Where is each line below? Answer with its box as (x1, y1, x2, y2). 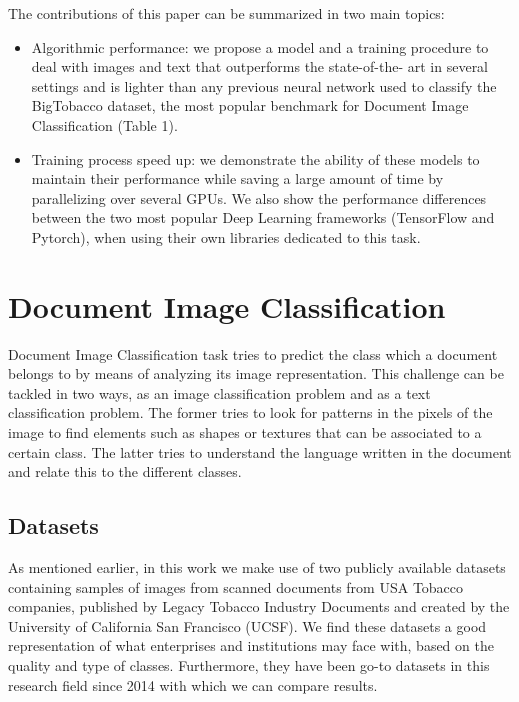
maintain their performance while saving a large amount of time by (31, 168, 444, 189)
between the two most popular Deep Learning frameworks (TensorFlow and (31, 207, 495, 228)
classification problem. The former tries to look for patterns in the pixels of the (8, 402, 493, 423)
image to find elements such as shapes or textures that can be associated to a (8, 422, 482, 443)
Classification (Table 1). (31, 114, 178, 135)
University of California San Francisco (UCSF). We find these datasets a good (8, 615, 487, 636)
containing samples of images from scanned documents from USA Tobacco (8, 576, 464, 597)
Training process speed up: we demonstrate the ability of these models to (31, 148, 480, 169)
